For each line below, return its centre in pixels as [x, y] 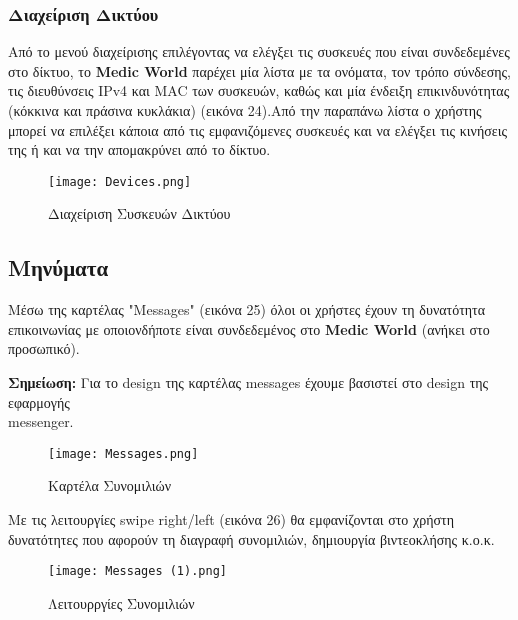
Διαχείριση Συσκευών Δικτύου [139, 213]
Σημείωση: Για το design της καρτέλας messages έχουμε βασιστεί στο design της [248, 382]
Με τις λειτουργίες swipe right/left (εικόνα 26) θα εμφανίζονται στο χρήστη [231, 519]
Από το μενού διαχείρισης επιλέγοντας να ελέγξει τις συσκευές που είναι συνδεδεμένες [259, 51]
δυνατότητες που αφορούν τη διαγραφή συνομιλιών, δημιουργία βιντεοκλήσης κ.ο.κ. [251, 538]
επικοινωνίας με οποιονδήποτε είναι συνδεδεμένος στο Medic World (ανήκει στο [249, 328]
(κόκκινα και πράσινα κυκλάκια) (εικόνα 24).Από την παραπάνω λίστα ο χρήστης [245, 110]
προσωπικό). [44, 348]
